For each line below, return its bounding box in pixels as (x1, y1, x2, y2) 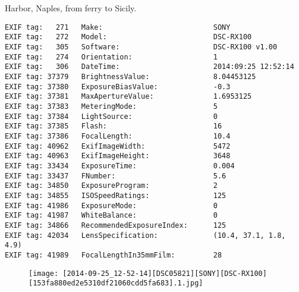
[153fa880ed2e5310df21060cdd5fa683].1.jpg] (29, 279, 203, 288)
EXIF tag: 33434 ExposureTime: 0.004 (5, 161, 235, 170)
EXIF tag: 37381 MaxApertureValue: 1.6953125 (5, 92, 252, 101)
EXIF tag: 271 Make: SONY (5, 23, 231, 32)
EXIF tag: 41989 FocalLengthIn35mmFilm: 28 (5, 250, 222, 259)
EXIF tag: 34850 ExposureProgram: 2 (5, 181, 218, 190)
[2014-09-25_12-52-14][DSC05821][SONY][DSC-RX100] (62, 269, 267, 278)
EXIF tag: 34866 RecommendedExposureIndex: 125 (5, 221, 226, 230)
